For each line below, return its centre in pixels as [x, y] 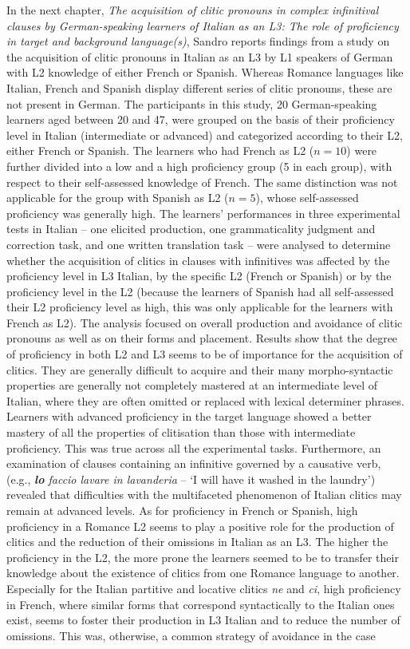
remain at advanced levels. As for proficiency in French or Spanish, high [182, 510]
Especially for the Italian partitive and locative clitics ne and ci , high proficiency [204, 588]
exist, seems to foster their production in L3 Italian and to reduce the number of [203, 620]
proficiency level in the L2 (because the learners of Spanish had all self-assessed [200, 291]
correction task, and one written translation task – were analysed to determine [199, 244]
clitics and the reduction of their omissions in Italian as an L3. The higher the [197, 542]
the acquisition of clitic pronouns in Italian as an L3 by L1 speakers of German [200, 56]
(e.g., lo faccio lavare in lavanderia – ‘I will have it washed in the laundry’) [191, 479]
